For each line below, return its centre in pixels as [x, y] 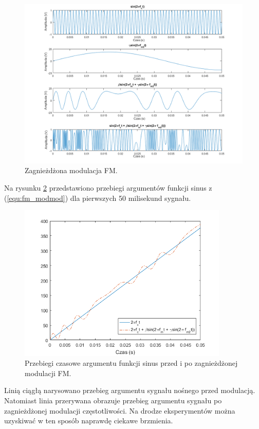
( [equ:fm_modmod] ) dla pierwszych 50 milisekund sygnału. [98, 198]
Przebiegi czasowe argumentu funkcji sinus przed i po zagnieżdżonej [131, 363]
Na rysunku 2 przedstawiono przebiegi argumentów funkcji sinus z [108, 187]
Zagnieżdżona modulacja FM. [71, 170]
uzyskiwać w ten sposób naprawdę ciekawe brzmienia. [89, 421]
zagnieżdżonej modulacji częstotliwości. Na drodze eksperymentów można [120, 410]
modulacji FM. [48, 373]
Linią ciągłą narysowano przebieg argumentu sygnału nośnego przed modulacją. [130, 390]
